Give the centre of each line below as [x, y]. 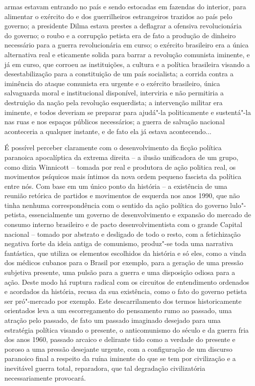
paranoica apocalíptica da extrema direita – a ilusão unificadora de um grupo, [121, 157]
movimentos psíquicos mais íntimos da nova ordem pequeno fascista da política [123, 176]
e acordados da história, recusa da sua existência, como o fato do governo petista [126, 291]
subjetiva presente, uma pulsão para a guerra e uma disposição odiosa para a [120, 272]
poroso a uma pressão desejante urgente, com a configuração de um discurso [118, 349]
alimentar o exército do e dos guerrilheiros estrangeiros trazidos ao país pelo [118, 16]
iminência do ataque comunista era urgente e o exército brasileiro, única [112, 83]
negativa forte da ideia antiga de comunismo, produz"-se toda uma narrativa [119, 243]
